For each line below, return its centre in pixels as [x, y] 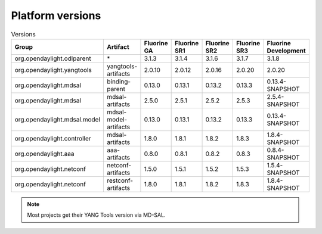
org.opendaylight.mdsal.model [58, 119]
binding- [119, 82]
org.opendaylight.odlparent [53, 58]
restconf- [120, 180]
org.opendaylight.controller [53, 138]
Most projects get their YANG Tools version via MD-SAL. [96, 215]
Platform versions [56, 15]
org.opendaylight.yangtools [53, 70]
